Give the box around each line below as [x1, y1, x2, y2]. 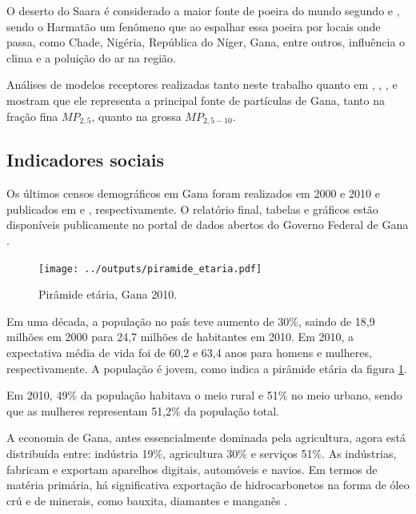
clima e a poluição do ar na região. [6, 49, 177, 66]
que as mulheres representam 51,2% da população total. [6, 402, 279, 419]
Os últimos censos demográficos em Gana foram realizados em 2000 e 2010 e [6, 185, 380, 202]
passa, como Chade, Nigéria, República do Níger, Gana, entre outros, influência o [6, 34, 406, 50]
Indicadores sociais [6, 147, 164, 172]
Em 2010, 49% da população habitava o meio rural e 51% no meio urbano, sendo [6, 387, 402, 404]
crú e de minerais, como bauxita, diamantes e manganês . [6, 492, 288, 508]
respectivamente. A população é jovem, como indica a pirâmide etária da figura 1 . [6, 359, 407, 376]
